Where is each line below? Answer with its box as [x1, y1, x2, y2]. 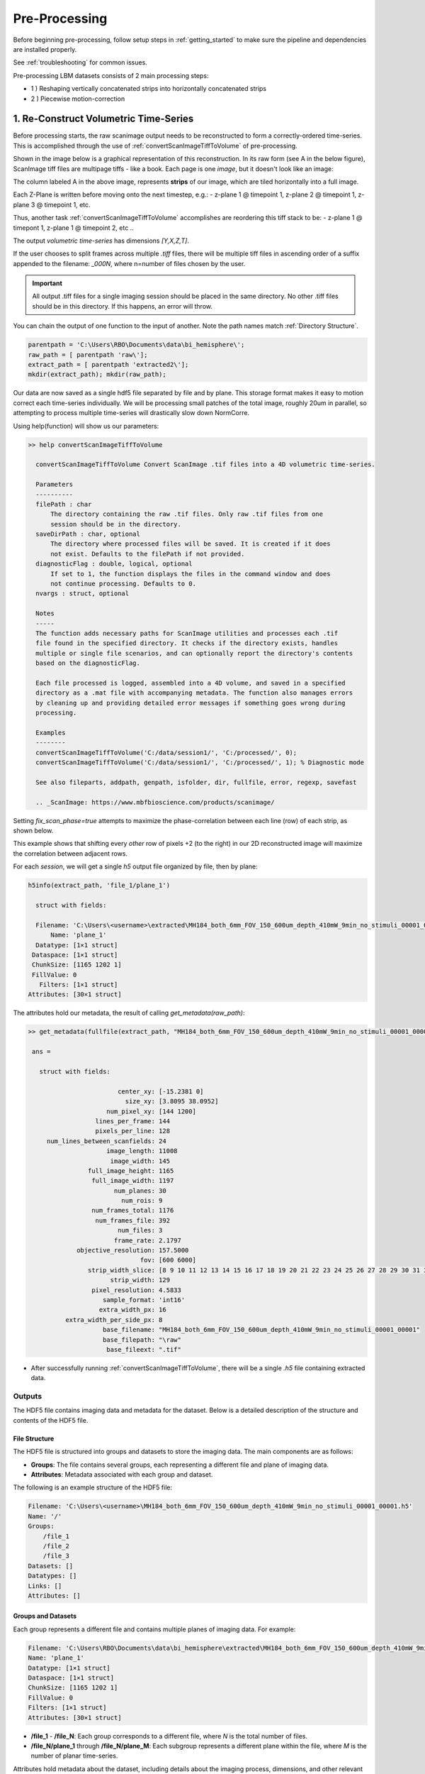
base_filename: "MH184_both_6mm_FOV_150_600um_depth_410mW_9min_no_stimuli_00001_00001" [103, 1326, 421, 1334]
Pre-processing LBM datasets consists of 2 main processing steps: [13, 71, 209, 79]
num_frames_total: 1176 [91, 1206, 174, 1215]
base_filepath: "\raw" [103, 1335, 182, 1344]
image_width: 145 [110, 1157, 170, 1165]
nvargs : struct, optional [35, 590, 130, 597]
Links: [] [28, 1582, 62, 1590]
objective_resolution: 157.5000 [76, 1246, 189, 1255]
